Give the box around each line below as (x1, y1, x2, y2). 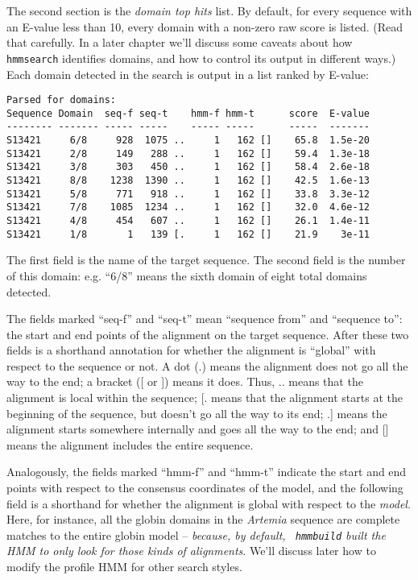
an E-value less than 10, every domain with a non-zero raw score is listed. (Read (6, 18, 404, 35)
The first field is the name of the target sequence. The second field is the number (6, 251, 406, 268)
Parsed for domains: (6, 94, 117, 106)
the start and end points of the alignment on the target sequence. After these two (6, 325, 409, 342)
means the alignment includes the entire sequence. (6, 436, 254, 453)
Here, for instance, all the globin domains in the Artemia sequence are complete (6, 511, 400, 528)
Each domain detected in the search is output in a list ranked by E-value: (6, 65, 369, 82)
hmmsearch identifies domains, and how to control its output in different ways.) (6, 49, 396, 66)
